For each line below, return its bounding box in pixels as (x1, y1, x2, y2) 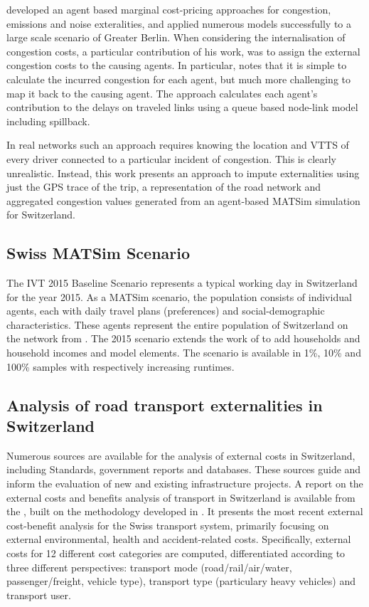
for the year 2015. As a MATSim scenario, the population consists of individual (6, 289, 352, 304)
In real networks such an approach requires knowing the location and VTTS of (6, 137, 349, 152)
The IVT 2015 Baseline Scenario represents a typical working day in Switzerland (6, 275, 358, 290)
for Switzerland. (6, 207, 75, 222)
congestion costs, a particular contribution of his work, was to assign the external (6, 43, 360, 58)
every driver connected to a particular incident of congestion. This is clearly (6, 151, 337, 166)
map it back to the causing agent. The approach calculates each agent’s (6, 85, 318, 100)
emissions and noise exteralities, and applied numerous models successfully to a (6, 16, 351, 31)
